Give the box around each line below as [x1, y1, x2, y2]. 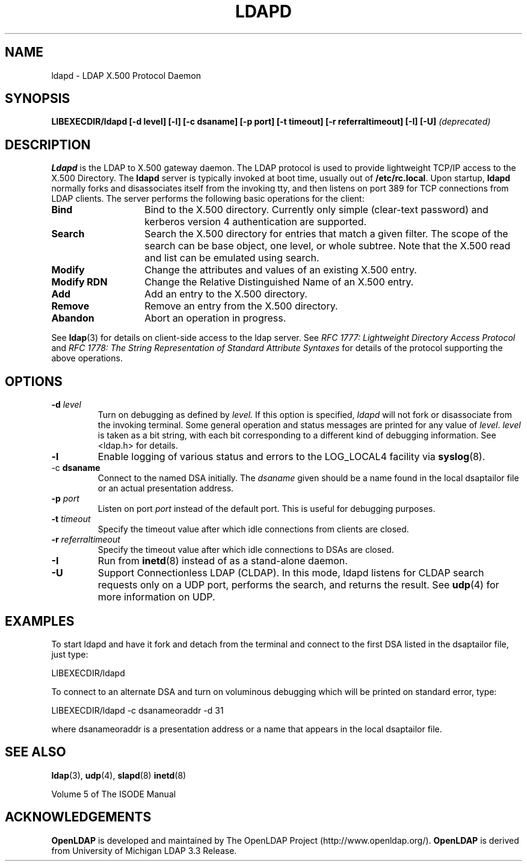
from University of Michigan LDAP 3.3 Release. [51, 845, 237, 856]
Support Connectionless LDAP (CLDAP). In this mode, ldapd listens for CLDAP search [97, 567, 484, 579]
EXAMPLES [5, 613, 75, 629]
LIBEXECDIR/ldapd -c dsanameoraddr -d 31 [51, 705, 224, 715]
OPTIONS [5, 373, 63, 389]
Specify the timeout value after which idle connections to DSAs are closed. [97, 544, 394, 555]
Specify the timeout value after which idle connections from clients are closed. [97, 524, 409, 535]
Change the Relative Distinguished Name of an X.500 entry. [144, 276, 414, 288]
